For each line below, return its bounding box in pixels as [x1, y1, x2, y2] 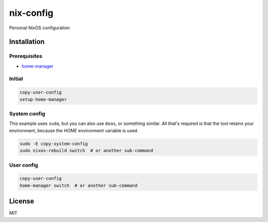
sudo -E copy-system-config [19, 141, 88, 146]
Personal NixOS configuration [9, 25, 70, 31]
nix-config [9, 7, 54, 18]
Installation [9, 38, 45, 46]
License [9, 197, 34, 206]
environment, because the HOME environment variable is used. [9, 127, 138, 133]
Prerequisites [9, 53, 42, 59]
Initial [9, 75, 23, 82]
